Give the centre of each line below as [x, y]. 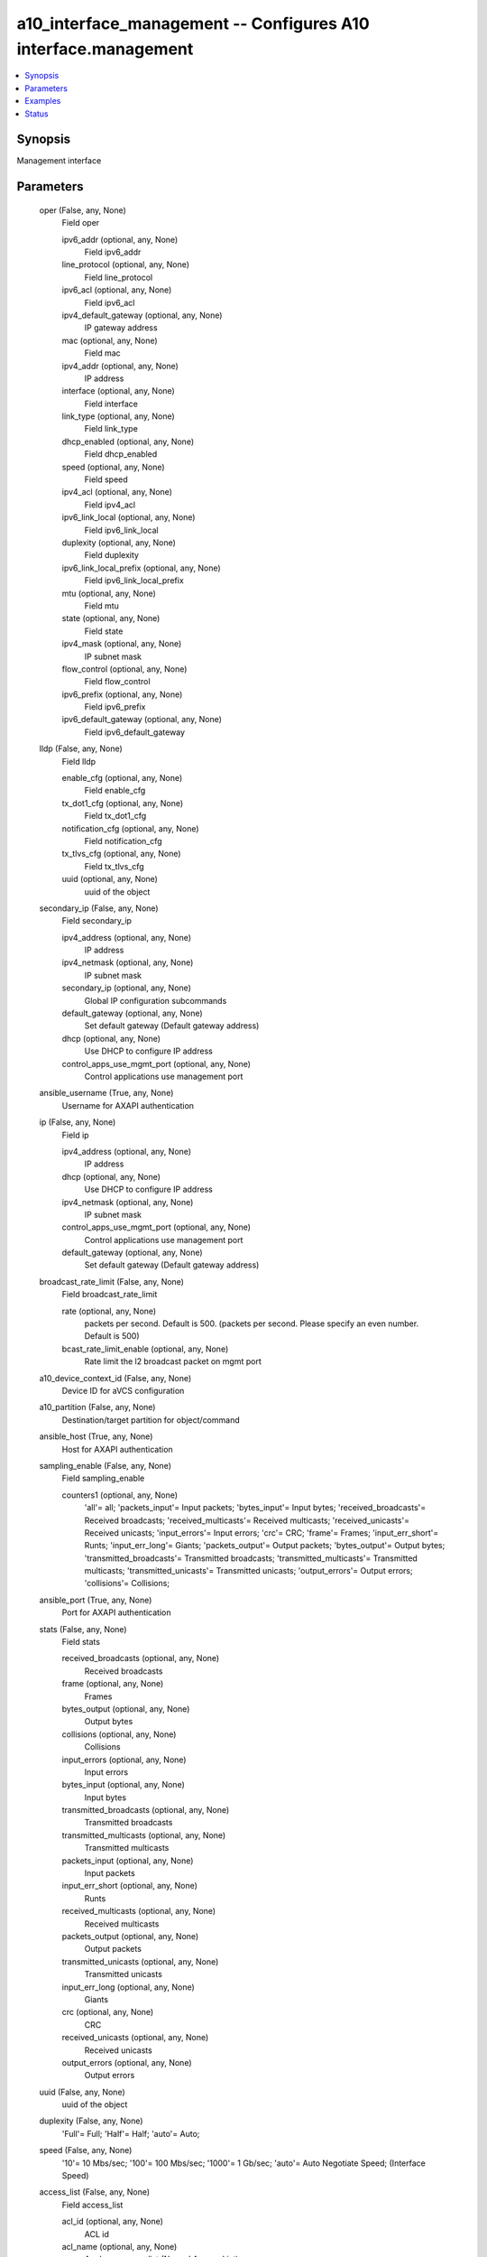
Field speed [106, 479]
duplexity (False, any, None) [91, 2121]
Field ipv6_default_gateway [134, 732]
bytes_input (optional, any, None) [123, 1785]
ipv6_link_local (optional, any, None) [129, 517]
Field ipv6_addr [113, 252]
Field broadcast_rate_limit [110, 1295]
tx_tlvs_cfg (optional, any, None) [121, 854]
